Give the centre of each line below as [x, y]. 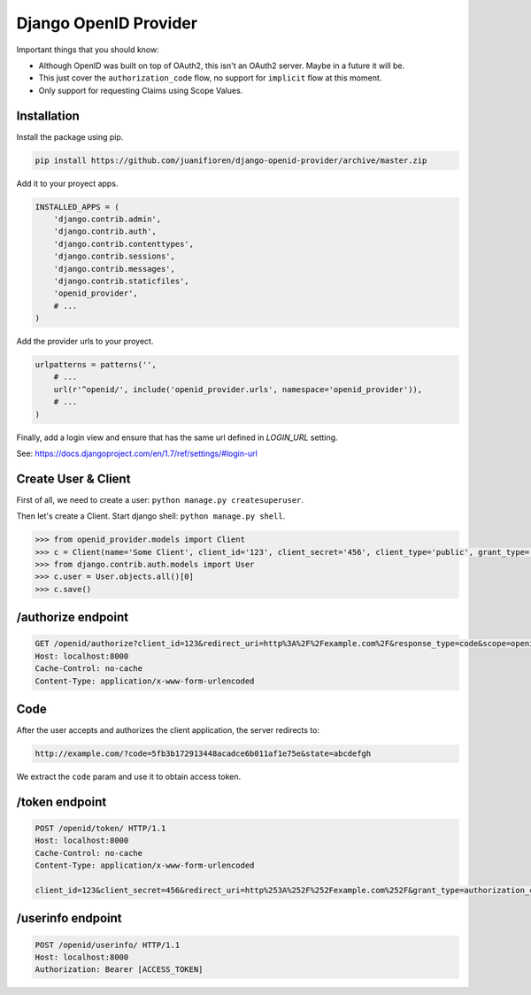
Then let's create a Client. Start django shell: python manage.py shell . [151, 516]
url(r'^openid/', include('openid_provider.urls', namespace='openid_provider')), [238, 389]
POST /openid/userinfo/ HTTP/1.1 [108, 945]
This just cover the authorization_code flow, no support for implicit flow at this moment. [210, 78]
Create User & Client [73, 478]
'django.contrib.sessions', [115, 256]
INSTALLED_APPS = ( [77, 207]
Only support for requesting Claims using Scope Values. [141, 90]
